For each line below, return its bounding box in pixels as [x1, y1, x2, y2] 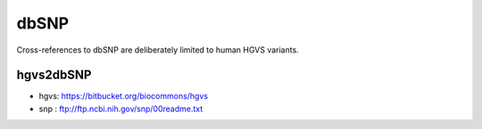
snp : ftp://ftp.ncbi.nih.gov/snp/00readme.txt [38, 103, 204, 114]
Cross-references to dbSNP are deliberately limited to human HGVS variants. [16, 44, 299, 55]
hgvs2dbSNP [16, 68, 92, 83]
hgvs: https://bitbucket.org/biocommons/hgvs [38, 91, 209, 101]
